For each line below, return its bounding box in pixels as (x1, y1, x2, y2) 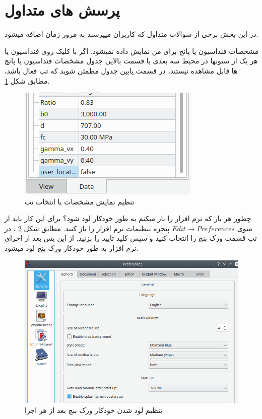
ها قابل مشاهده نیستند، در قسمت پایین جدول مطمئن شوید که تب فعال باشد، (5, 65, 238, 76)
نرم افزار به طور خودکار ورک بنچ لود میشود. (5, 243, 139, 253)
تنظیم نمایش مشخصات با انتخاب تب (25, 196, 135, 206)
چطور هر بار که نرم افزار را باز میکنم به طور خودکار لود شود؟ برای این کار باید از (5, 213, 251, 224)
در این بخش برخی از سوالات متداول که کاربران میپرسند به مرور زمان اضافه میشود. (5, 29, 258, 39)
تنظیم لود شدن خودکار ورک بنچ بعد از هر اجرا (25, 404, 163, 415)
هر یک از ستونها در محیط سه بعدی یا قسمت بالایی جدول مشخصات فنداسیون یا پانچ (5, 55, 258, 66)
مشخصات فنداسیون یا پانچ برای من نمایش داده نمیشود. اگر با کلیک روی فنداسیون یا (5, 45, 258, 56)
